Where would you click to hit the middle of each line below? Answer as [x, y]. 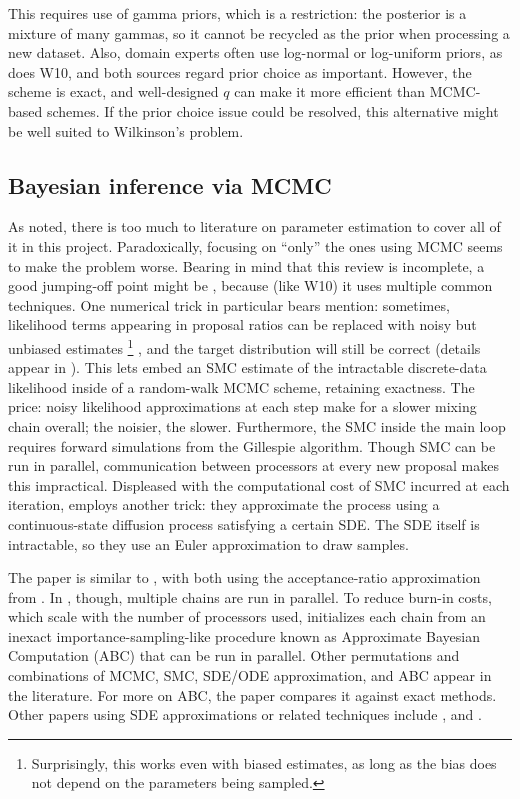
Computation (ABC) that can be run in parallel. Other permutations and [234, 655]
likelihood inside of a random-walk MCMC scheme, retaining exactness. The [241, 386]
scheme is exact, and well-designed [113, 91]
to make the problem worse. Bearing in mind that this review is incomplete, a [246, 265]
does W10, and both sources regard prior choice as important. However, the [240, 71]
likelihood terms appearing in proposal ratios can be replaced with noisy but [242, 324]
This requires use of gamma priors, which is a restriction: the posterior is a [237, 13]
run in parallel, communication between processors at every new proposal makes [253, 465]
